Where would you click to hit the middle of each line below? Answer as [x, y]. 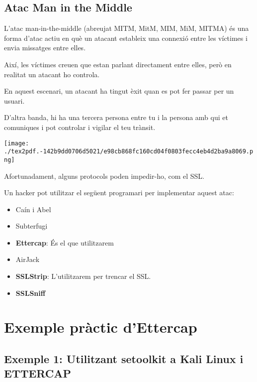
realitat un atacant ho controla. [52, 74]
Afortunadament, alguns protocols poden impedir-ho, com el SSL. [104, 176]
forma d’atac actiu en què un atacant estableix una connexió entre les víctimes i [126, 38]
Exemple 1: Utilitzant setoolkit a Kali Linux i [124, 359]
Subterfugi [32, 226]
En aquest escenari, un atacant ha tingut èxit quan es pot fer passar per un [119, 91]
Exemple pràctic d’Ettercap [101, 327]
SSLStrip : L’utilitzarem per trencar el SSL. [83, 276]
